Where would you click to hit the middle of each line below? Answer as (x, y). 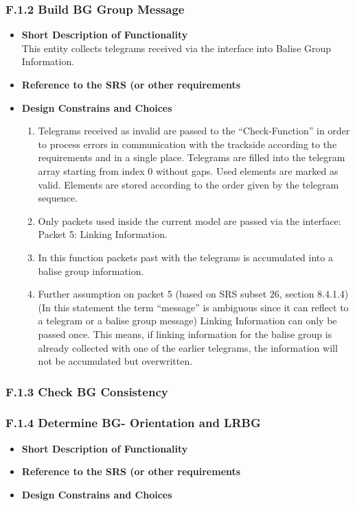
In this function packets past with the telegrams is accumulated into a (185, 257)
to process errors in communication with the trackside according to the (187, 144)
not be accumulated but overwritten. (115, 361)
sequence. (58, 198)
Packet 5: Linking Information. (103, 234)
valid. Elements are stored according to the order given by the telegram (188, 184)
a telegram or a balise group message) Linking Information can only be (187, 321)
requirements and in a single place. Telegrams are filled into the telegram (192, 157)
